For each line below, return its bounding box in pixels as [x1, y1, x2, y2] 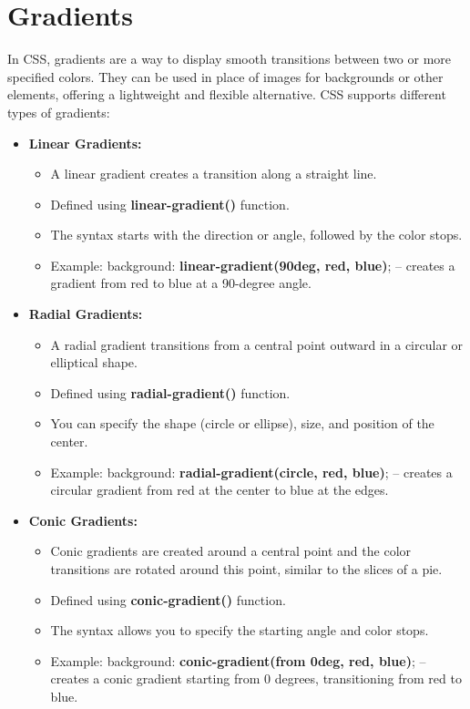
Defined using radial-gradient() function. [50, 383, 291, 402]
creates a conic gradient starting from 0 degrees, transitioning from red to [50, 669, 462, 688]
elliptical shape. [50, 353, 138, 372]
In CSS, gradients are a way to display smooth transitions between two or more [7, 49, 452, 68]
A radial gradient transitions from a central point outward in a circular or [50, 334, 464, 354]
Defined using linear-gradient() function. [50, 194, 290, 213]
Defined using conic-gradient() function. [50, 590, 286, 609]
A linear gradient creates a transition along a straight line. [50, 164, 377, 183]
